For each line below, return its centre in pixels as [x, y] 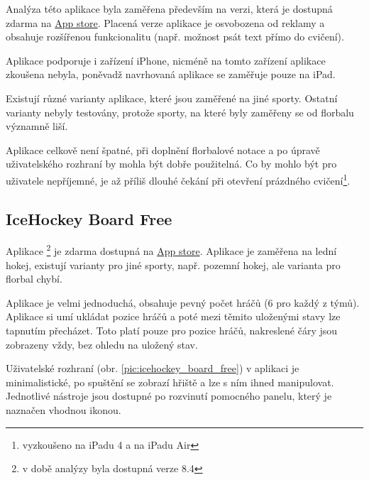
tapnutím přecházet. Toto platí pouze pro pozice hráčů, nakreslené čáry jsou [172, 331]
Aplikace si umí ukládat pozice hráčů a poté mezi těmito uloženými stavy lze [173, 316]
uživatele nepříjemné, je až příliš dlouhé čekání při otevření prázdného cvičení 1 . [178, 179]
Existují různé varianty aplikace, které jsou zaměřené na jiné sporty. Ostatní [172, 98]
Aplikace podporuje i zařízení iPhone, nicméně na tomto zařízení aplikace [166, 60]
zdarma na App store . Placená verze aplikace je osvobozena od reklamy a [165, 22]
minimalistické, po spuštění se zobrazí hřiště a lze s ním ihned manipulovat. [170, 382]
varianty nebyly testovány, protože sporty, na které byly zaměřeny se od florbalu [180, 112]
